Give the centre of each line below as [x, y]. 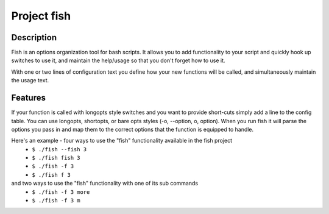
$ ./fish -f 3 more [61, 192]
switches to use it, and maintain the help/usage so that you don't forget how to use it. [118, 60]
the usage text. [30, 80]
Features [28, 98]
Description [34, 37]
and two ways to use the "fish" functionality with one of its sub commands [104, 184]
